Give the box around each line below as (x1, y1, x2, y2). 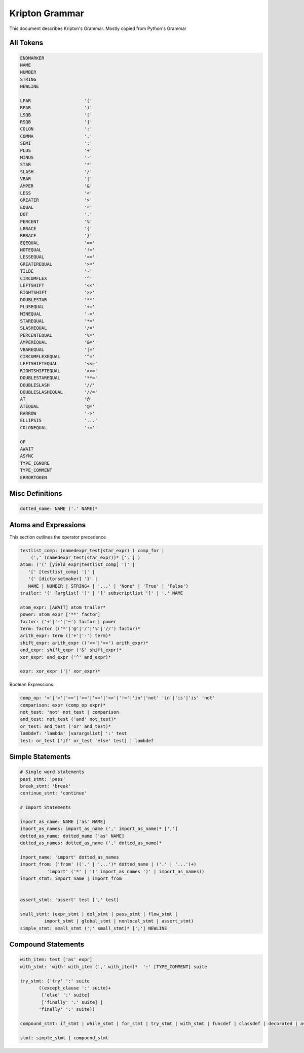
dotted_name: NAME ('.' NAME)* (20, 506, 98, 512)
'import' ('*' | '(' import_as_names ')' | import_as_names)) (46, 869, 205, 874)
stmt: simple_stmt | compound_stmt (20, 1035, 108, 1041)
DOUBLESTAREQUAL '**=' (20, 375, 98, 381)
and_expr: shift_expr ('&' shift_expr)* (20, 647, 122, 653)
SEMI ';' (20, 140, 93, 146)
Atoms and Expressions (9, 521, 86, 529)
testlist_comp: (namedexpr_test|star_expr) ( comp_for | (20, 548, 165, 553)
